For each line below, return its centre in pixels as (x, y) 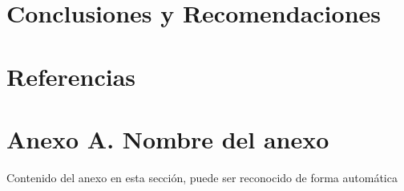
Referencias (71, 76)
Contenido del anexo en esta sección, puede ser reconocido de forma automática (202, 177)
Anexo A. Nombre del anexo (168, 138)
